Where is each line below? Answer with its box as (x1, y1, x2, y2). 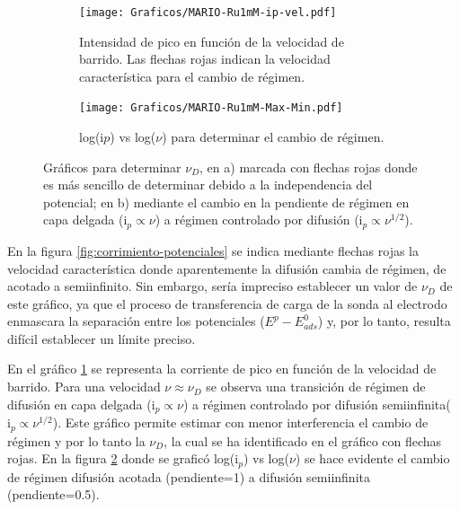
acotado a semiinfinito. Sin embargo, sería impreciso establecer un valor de (7, 277, 418, 295)
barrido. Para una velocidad (7, 377, 161, 396)
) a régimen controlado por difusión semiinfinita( (182, 394, 451, 413)
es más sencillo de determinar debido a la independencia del (43, 175, 373, 194)
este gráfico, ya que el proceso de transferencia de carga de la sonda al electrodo (7, 294, 447, 312)
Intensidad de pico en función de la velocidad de (79, 31, 344, 50)
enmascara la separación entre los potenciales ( (7, 312, 265, 330)
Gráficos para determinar (43, 157, 181, 176)
